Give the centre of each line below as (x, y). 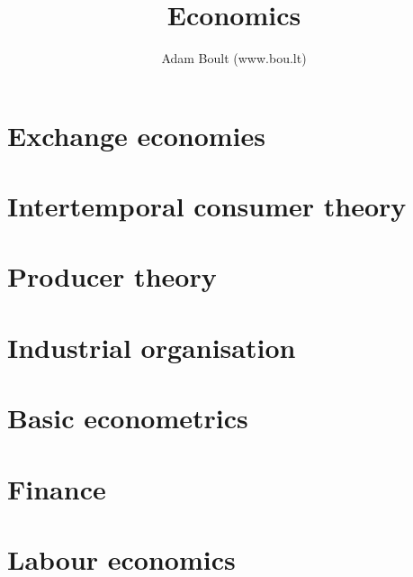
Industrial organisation (152, 347)
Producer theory (112, 276)
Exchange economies (136, 135)
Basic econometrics (128, 418)
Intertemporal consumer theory (207, 206)
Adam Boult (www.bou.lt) (234, 58)
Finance (57, 488)
